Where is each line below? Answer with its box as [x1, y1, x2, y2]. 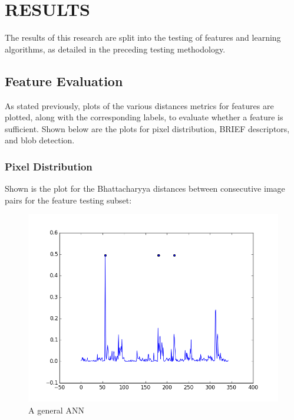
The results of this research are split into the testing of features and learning [5, 31, 281, 44]
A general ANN [28, 403, 84, 416]
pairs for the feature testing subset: [5, 193, 132, 206]
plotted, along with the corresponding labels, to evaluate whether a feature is [5, 111, 283, 123]
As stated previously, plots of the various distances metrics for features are [5, 99, 274, 111]
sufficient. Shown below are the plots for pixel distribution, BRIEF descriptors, [5, 122, 290, 134]
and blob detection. [5, 134, 75, 146]
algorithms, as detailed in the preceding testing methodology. [5, 42, 226, 55]
